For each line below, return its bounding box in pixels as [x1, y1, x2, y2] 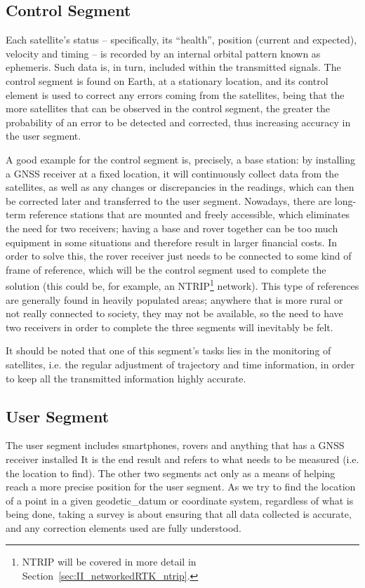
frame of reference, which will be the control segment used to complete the [6, 262, 326, 276]
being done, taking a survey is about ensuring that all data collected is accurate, [6, 507, 352, 521]
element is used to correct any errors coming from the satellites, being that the [6, 87, 345, 102]
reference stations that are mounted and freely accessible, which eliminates [29, 207, 350, 222]
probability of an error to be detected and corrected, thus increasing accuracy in [6, 114, 351, 129]
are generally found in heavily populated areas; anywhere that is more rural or [6, 292, 343, 307]
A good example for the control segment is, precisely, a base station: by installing [6, 152, 355, 166]
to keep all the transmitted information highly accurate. [6, 370, 246, 385]
